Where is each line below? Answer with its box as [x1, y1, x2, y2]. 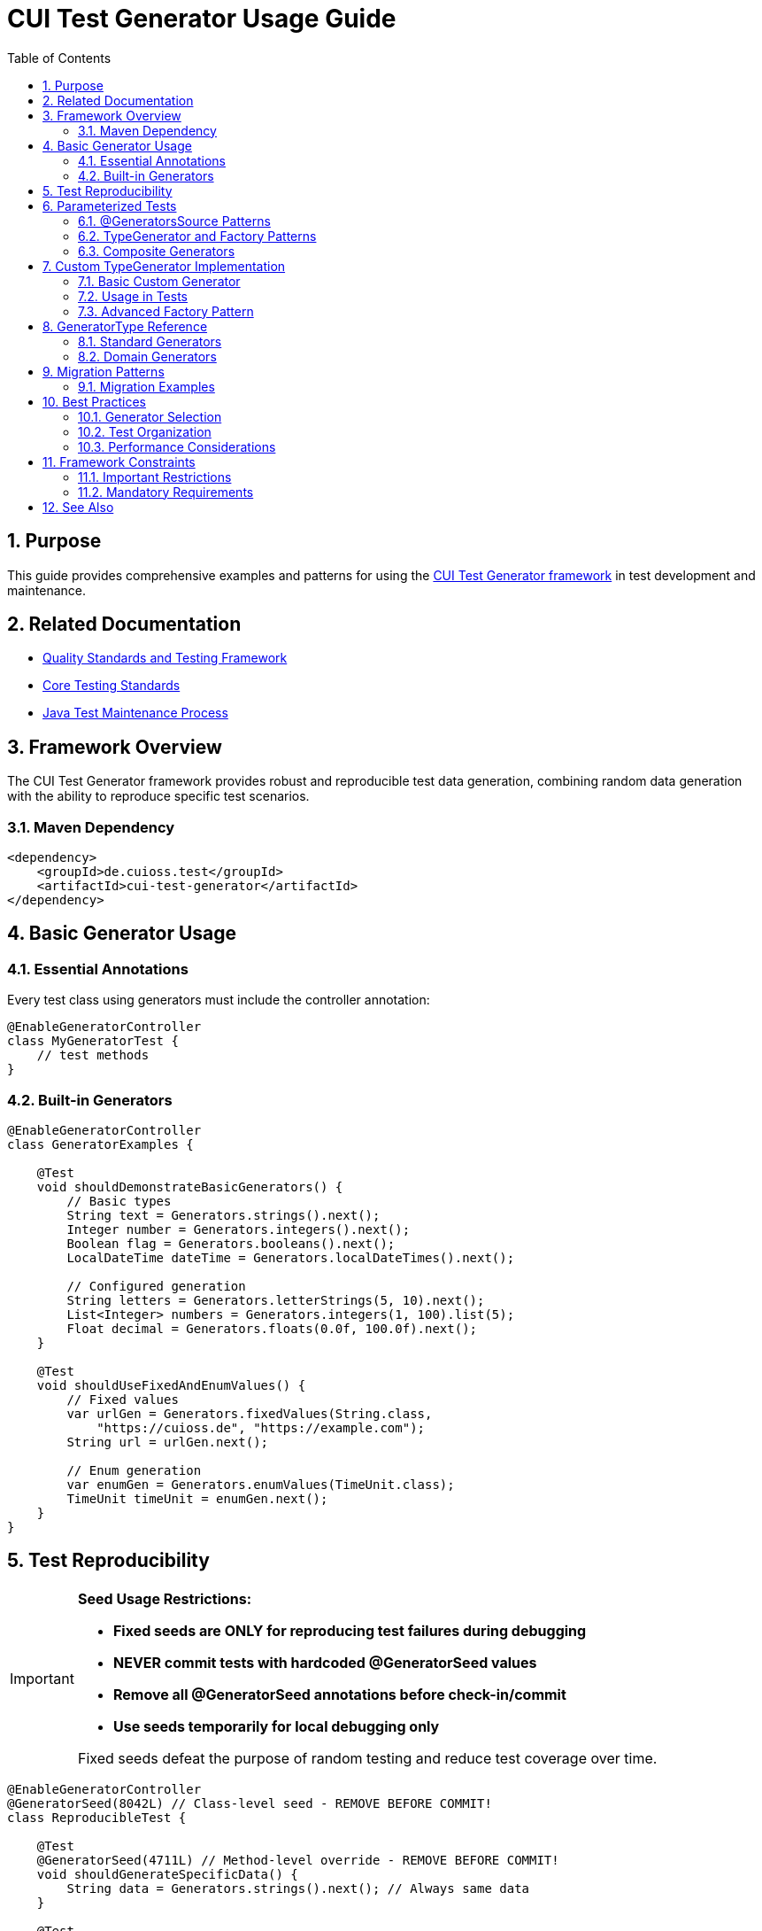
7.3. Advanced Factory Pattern [78, 303, 254, 319]
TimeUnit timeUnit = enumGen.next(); [66, 1492, 328, 1506]
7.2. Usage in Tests [78, 288, 188, 304]
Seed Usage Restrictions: [77, 1589, 252, 1608]
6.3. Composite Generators [78, 243, 235, 259]
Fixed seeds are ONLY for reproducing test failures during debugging [112, 1621, 587, 1640]
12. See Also [42, 499, 114, 515]
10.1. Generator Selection [78, 408, 222, 424]
